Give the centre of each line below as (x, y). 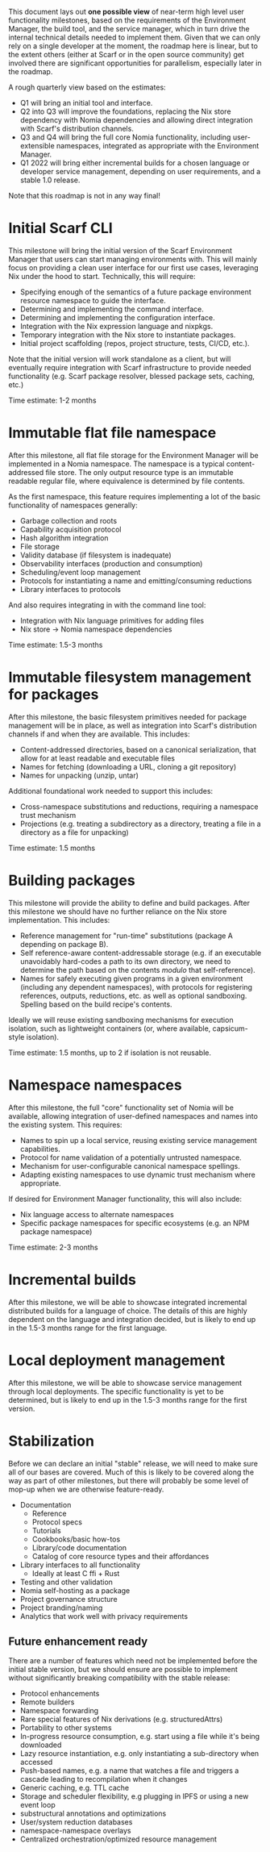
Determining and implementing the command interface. (112, 309)
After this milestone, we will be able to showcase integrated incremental (128, 1302)
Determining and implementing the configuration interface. (117, 317)
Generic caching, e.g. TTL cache (75, 1788)
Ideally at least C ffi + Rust (76, 1573)
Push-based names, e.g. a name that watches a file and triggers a (129, 1771)
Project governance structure (69, 1599)
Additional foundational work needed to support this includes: (111, 790)
